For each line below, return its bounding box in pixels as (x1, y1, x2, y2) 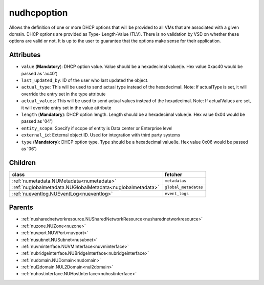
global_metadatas (164, 185, 203, 190)
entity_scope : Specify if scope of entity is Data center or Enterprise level (21, 125, 173, 131)
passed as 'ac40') (21, 70, 58, 76)
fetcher (164, 171, 183, 178)
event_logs (164, 191, 189, 197)
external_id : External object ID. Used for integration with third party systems (21, 132, 180, 138)
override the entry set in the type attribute (21, 91, 106, 97)
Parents (9, 203, 34, 212)
